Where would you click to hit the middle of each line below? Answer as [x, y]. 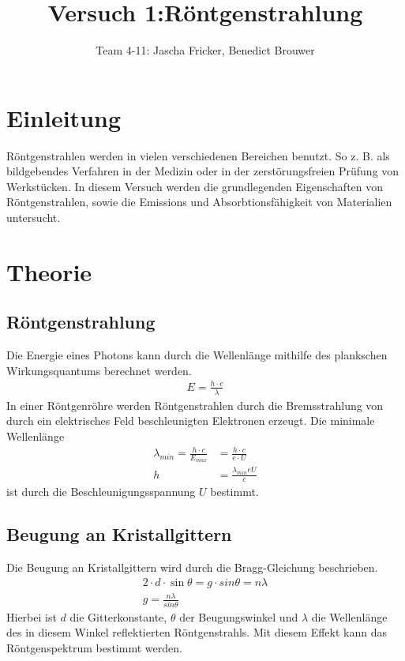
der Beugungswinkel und [239, 616]
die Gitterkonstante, [118, 616]
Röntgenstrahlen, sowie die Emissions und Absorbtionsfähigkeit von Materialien [199, 202]
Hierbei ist [32, 616]
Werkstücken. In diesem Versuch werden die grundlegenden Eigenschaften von [195, 186]
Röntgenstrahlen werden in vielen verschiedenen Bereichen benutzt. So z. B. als [198, 155]
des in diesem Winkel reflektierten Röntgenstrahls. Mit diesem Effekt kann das [197, 632]
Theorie [49, 271]
